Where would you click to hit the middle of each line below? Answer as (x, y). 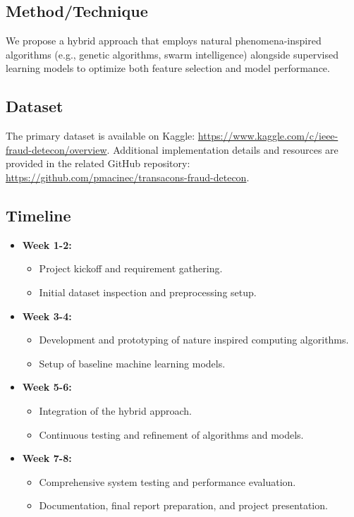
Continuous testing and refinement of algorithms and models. (171, 434)
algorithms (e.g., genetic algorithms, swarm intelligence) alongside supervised (172, 54)
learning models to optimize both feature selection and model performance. (168, 68)
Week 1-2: (47, 244)
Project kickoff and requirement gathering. (131, 268)
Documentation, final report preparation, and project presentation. (183, 505)
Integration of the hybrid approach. (115, 410)
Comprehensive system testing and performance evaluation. (167, 481)
